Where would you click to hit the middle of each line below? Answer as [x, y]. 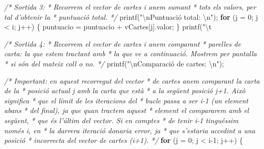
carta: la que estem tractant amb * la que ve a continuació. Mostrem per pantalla [130, 53]
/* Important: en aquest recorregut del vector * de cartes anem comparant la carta [132, 80]
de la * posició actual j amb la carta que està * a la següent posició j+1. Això [125, 90]
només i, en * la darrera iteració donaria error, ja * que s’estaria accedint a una [130, 130]
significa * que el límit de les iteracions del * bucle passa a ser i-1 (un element [126, 100]
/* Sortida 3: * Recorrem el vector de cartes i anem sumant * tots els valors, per [130, 7]
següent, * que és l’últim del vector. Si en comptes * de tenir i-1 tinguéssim [121, 120]
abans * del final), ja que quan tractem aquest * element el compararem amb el [127, 110]
